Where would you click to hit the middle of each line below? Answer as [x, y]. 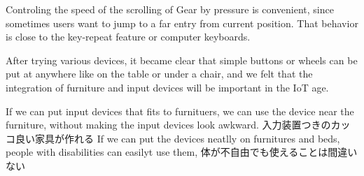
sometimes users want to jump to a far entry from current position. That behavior [182, 23]
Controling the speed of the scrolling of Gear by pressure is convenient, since [170, 9]
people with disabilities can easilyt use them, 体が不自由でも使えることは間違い [182, 152]
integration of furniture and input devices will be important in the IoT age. [167, 87]
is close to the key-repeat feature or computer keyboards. [128, 37]
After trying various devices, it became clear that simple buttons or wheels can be [182, 60]
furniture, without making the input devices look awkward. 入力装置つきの [168, 125]
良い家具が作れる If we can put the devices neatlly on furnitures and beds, [177, 138]
